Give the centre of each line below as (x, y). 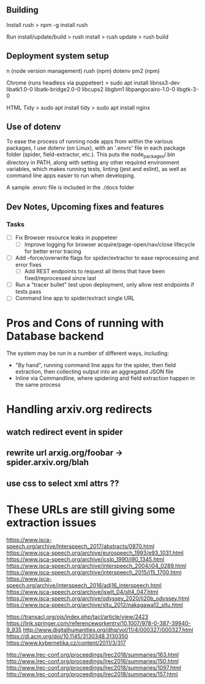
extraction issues (51, 522)
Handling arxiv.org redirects (79, 409)
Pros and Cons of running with (85, 323)
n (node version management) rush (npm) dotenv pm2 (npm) (83, 70)
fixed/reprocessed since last (60, 278)
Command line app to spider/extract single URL (75, 298)
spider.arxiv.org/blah (47, 462)
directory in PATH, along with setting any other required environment (93, 162)
